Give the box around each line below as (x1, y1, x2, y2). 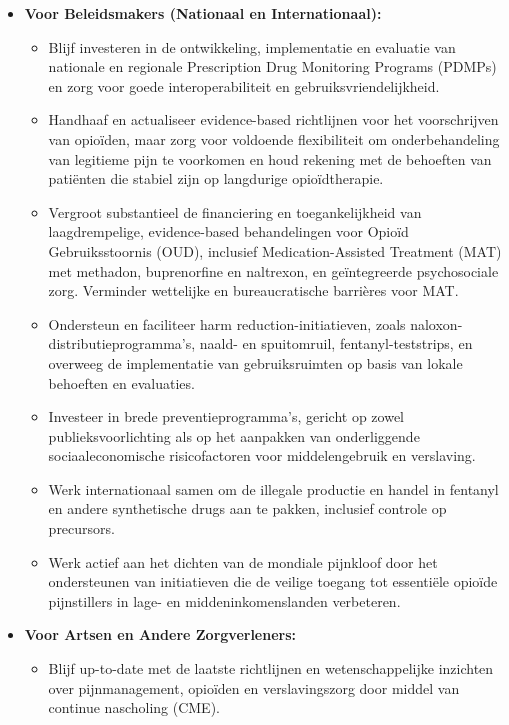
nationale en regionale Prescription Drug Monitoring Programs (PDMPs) (48, 56, 497, 77)
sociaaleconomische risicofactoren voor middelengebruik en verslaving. (48, 445, 476, 466)
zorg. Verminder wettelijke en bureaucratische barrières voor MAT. (48, 280, 459, 301)
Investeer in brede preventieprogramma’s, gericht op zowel (48, 406, 404, 427)
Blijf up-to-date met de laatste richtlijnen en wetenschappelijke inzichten (48, 658, 494, 679)
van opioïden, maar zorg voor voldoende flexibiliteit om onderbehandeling (48, 128, 500, 149)
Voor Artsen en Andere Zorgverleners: (24, 624, 297, 645)
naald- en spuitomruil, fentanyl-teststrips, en (199, 333, 473, 354)
